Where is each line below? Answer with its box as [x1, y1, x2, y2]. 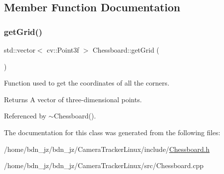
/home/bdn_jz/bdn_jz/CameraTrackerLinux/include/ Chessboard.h [4, 144, 210, 154]
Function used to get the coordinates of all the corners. [4, 78, 169, 88]
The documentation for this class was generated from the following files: [4, 127, 221, 137]
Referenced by [4, 111, 47, 121]
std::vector [4, 45, 35, 55]
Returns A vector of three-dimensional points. [4, 94, 142, 104]
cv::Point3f [47, 45, 79, 55]
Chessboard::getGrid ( [92, 45, 160, 55]
